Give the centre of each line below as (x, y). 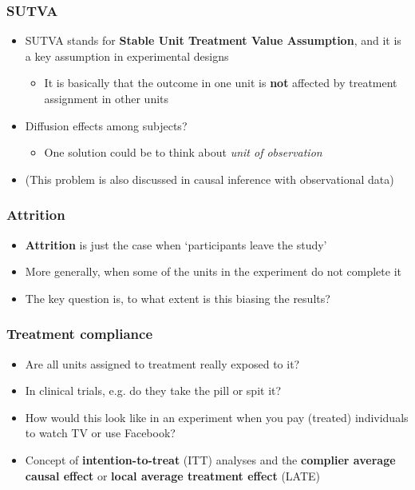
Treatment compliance (80, 334)
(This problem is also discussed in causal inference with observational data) (209, 179)
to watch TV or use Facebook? (100, 433)
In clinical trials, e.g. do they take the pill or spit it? (153, 390)
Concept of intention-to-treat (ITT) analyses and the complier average (210, 459)
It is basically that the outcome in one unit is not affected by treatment (221, 83)
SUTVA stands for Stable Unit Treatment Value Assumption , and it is (213, 40)
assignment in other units (107, 98)
